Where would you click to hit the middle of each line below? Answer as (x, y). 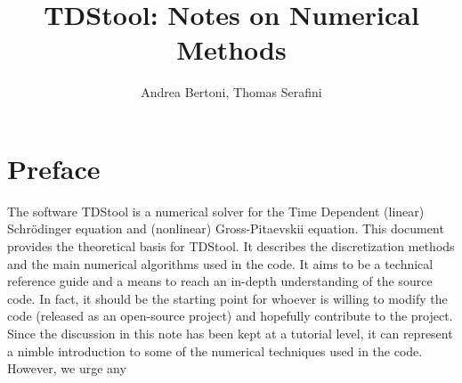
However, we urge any (67, 368)
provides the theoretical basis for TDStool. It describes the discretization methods (231, 246)
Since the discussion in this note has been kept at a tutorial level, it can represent (230, 333)
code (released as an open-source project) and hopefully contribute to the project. (230, 316)
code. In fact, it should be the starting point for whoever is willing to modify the (227, 298)
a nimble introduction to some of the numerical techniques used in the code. (215, 350)
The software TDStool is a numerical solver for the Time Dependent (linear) (216, 211)
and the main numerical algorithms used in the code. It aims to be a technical (220, 263)
